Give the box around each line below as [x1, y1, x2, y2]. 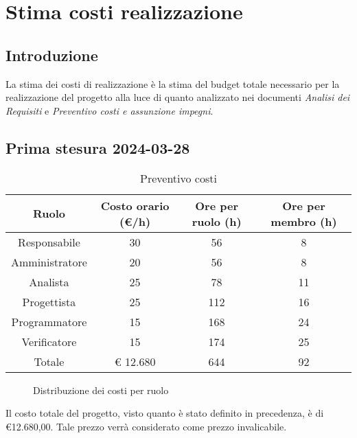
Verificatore [21, 333, 77, 349]
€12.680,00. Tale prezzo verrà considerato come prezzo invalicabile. [5, 419, 287, 433]
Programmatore [11, 313, 87, 330]
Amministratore [11, 253, 87, 270]
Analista [29, 273, 69, 290]
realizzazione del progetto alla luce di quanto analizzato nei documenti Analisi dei [5, 90, 350, 104]
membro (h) [270, 213, 337, 229]
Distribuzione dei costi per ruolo [33, 382, 169, 397]
